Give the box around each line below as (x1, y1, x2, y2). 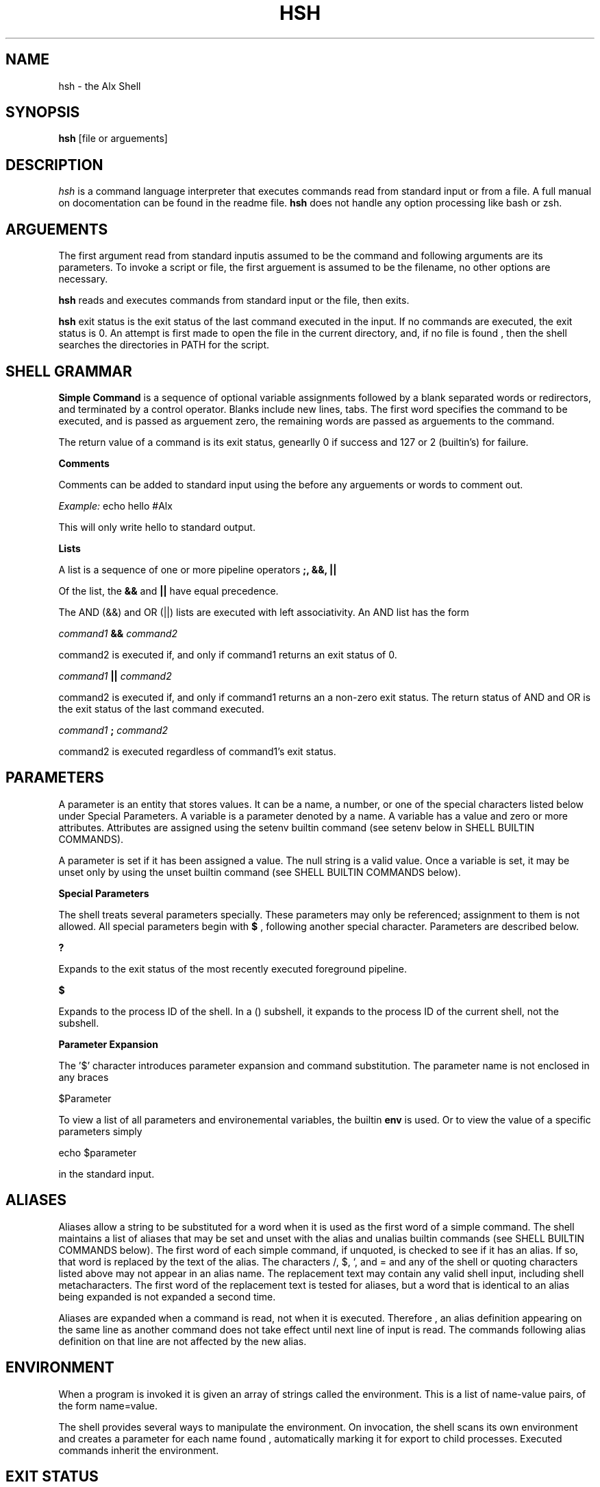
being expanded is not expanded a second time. (58, 1290, 276, 1302)
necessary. (58, 273, 108, 285)
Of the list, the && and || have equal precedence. (58, 584, 279, 597)
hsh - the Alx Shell (58, 80, 141, 92)
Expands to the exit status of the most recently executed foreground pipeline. (58, 962, 408, 975)
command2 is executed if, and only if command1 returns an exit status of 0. (58, 648, 397, 661)
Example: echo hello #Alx (58, 499, 173, 512)
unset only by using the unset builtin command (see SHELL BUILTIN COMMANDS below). (58, 866, 461, 878)
